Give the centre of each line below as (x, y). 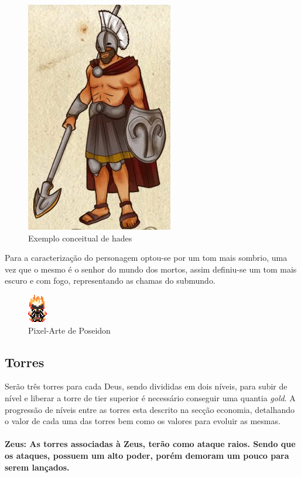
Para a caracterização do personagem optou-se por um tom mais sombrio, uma (146, 258)
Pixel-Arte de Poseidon (69, 330)
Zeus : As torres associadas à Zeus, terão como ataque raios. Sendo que (150, 444)
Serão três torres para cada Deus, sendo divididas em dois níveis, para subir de (146, 386)
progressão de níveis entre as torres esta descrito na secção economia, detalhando (150, 409)
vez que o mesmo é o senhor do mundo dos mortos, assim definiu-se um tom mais (151, 269)
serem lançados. (37, 467)
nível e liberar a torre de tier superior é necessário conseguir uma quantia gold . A (150, 397)
